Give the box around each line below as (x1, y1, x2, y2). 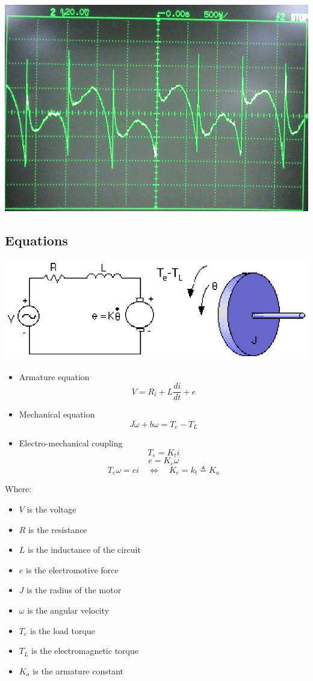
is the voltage (26, 502, 76, 515)
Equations (5, 231, 68, 250)
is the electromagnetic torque (31, 644, 138, 657)
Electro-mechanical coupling (19, 437, 123, 449)
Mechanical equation (19, 408, 95, 421)
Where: (5, 482, 31, 495)
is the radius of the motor (26, 584, 122, 596)
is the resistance (28, 523, 87, 535)
